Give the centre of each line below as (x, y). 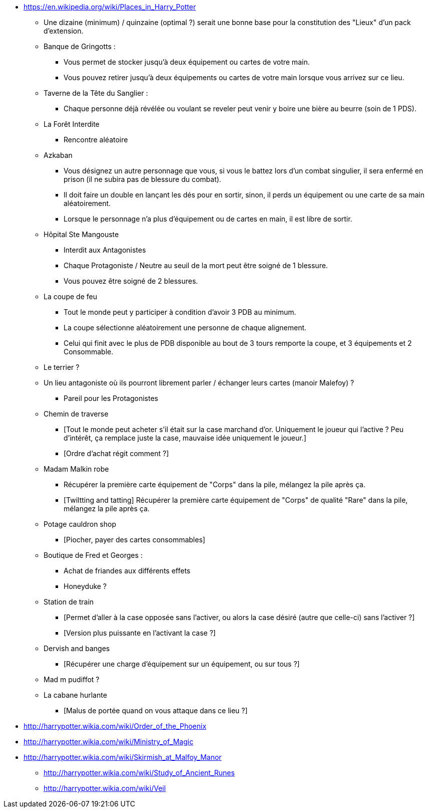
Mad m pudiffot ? (72, 679)
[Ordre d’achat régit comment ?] (116, 453)
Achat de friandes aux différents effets (127, 571)
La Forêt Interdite (72, 124)
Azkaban (58, 155)
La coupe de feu (70, 296)
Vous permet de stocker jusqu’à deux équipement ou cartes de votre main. (187, 62)
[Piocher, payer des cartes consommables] (134, 540)
